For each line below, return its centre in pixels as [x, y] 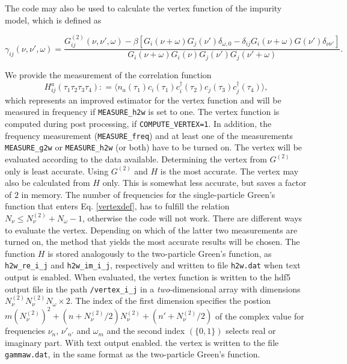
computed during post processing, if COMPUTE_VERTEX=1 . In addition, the [138, 123]
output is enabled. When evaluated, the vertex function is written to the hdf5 [148, 276]
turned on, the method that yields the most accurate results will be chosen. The [152, 242]
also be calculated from [48, 183]
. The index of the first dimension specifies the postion [170, 301]
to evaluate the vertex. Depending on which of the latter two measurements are [151, 230]
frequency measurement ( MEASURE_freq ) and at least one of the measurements [149, 135]
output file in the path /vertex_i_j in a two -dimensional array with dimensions [153, 288]
